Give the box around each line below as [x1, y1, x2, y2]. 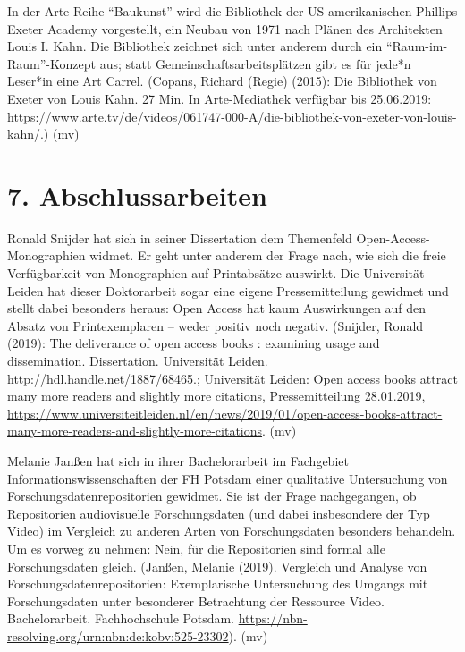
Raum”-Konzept [7, 54, 96, 72]
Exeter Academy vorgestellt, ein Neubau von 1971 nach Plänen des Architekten [7, 19, 443, 38]
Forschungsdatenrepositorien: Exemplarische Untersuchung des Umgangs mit [7, 574, 428, 593]
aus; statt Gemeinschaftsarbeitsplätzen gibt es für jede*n [99, 54, 411, 72]
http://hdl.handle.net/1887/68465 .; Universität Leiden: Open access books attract [7, 368, 458, 387]
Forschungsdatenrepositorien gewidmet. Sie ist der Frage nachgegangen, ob [7, 487, 417, 505]
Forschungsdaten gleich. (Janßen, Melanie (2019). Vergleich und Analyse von [7, 556, 427, 575]
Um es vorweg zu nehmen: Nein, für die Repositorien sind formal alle [7, 538, 385, 557]
